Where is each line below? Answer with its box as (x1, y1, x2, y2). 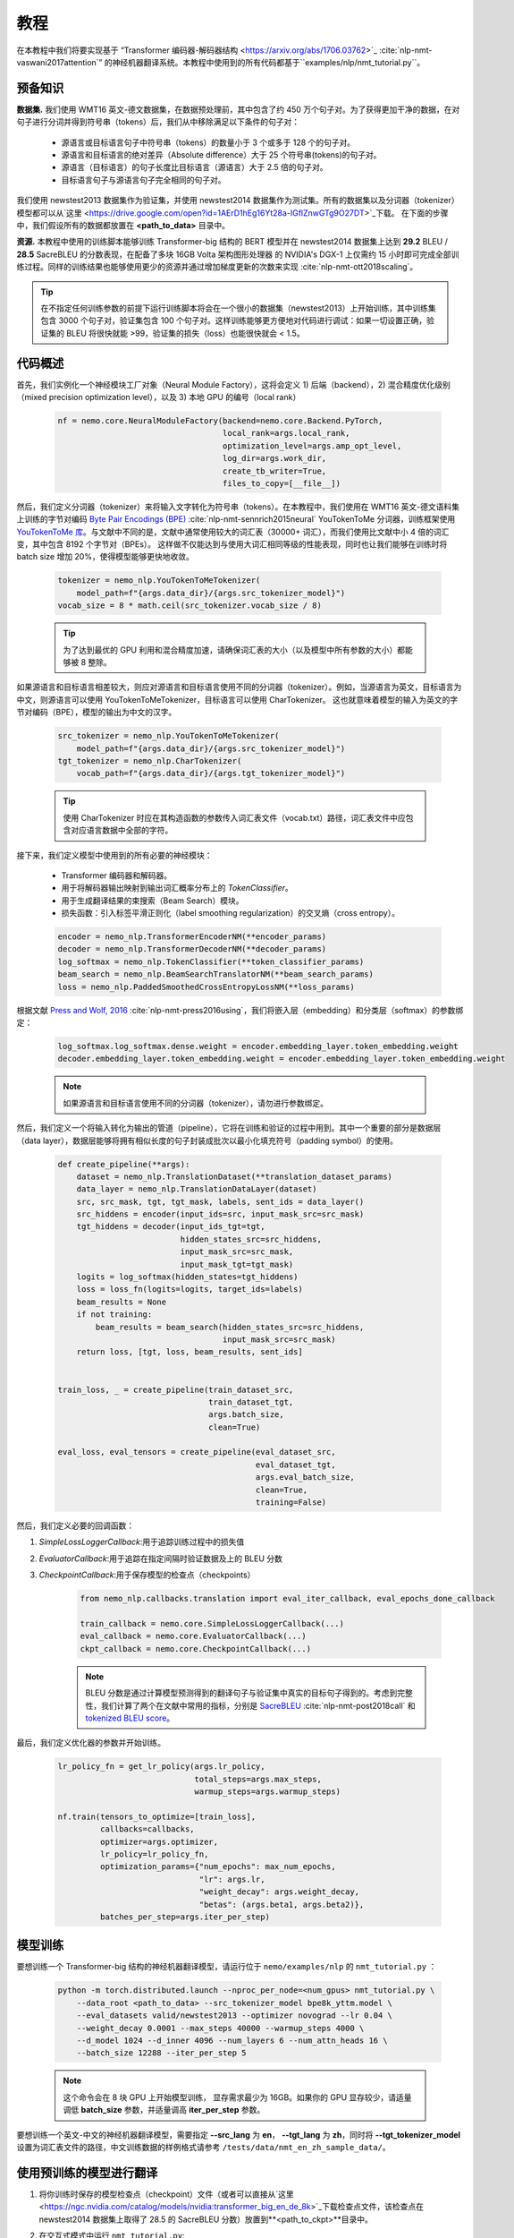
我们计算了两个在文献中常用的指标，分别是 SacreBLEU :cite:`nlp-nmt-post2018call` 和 (100, 1700, 416, 1711)
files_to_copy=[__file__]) (222, 478, 341, 488)
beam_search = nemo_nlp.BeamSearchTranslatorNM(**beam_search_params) (57, 970, 375, 979)
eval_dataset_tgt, (255, 1459, 336, 1470)
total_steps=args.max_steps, (194, 1773, 322, 1784)
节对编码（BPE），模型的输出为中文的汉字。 (16, 707, 177, 718)
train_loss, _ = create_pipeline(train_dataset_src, (57, 1384, 294, 1395)
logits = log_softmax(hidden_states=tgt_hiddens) (76, 1272, 299, 1282)
